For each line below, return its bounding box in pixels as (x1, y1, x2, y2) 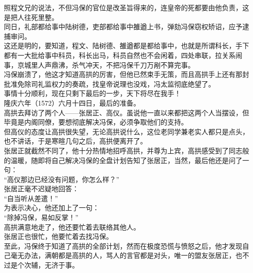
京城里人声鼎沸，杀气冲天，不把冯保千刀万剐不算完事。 (17, 59, 195, 70)
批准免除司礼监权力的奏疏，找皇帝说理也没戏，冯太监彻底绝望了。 (4, 78, 215, 89)
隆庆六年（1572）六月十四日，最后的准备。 (4, 97, 140, 108)
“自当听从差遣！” (4, 193, 58, 203)
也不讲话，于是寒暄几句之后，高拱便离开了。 (4, 136, 147, 146)
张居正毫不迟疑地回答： (4, 183, 79, 194)
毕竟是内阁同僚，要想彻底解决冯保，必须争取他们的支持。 (4, 117, 188, 127)
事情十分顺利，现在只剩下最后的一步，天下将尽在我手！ (4, 88, 181, 98)
